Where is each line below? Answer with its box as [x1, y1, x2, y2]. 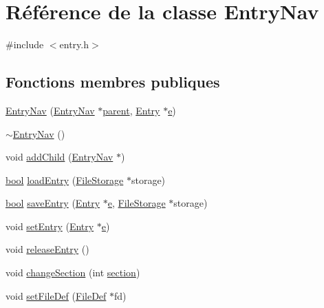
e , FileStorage [107, 196, 166, 210]
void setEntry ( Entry [6, 218, 94, 233]
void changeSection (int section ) [6, 265, 140, 280]
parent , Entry [102, 103, 160, 117]
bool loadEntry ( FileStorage [6, 172, 124, 187]
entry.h [59, 37, 89, 52]
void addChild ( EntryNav [6, 150, 114, 164]
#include [6, 37, 44, 52]
